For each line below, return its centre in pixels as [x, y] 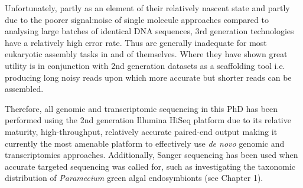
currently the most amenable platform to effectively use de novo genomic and [145, 143]
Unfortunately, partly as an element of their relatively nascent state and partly [147, 8]
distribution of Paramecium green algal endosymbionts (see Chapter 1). [134, 178]
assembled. [24, 89]
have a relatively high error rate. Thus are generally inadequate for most [136, 42]
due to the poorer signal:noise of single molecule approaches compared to [137, 19]
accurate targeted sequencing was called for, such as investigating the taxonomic [150, 166]
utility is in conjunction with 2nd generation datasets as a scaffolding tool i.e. [145, 65]
